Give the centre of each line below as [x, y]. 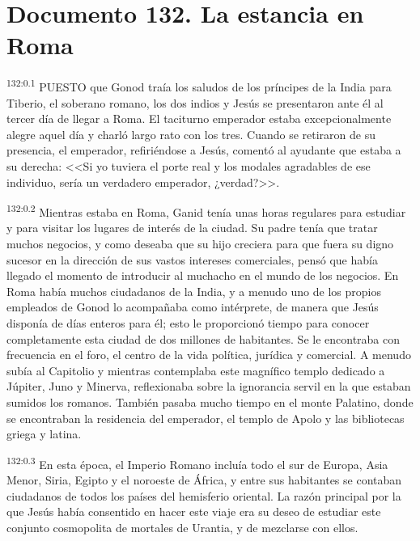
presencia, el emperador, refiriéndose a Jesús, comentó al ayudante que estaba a [204, 150]
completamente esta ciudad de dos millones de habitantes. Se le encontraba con [204, 338]
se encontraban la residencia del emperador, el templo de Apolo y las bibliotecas [206, 418]
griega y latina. [44, 434]
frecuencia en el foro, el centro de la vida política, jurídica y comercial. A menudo [209, 355]
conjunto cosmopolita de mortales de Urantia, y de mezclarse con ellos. [182, 527]
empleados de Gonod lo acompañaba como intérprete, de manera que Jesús [193, 307]
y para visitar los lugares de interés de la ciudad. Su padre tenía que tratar [192, 228]
